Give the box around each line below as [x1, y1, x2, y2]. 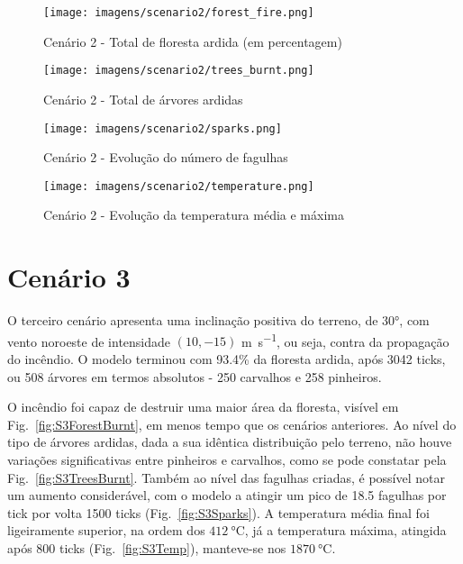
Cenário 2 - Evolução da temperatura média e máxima [43, 205, 344, 224]
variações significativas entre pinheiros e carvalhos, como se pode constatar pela [7, 450, 447, 468]
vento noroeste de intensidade [7, 332, 171, 350]
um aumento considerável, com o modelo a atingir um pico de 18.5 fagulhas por [7, 486, 447, 505]
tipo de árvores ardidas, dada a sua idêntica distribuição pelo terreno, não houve [7, 432, 452, 451]
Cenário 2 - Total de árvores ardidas [43, 89, 243, 108]
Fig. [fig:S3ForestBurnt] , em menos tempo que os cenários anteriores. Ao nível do [7, 414, 457, 433]
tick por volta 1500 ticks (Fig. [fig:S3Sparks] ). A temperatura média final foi [7, 503, 430, 522]
